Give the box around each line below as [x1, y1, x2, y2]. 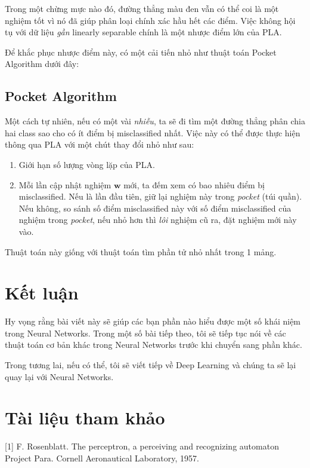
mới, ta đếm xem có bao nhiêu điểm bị [123, 178, 265, 191]
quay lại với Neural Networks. [5, 370, 114, 383]
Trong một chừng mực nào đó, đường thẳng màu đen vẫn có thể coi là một [5, 2, 279, 14]
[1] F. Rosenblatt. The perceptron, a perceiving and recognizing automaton [5, 440, 279, 452]
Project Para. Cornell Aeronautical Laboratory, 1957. [5, 451, 199, 464]
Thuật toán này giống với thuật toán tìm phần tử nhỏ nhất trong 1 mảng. [5, 245, 277, 258]
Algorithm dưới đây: [5, 57, 79, 70]
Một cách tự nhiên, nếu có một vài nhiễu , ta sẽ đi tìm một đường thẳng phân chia [5, 115, 305, 127]
